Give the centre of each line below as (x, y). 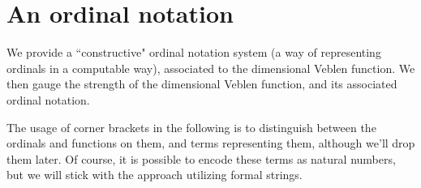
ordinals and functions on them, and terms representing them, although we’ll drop (211, 143)
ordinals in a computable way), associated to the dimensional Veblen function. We (211, 68)
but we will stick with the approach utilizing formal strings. (155, 175)
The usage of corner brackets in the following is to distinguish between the (191, 127)
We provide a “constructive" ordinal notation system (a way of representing (194, 52)
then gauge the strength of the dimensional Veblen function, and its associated (202, 84)
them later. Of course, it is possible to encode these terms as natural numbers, (201, 158)
